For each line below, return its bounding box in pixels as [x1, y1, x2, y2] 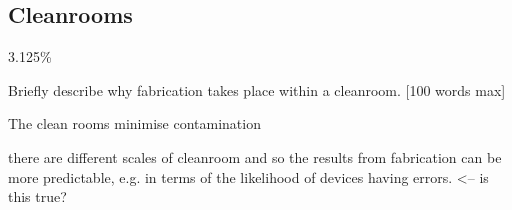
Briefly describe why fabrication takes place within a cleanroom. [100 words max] [8, 79, 506, 100]
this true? [8, 186, 67, 207]
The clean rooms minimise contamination [8, 113, 261, 134]
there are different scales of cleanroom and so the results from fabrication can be [8, 146, 502, 167]
